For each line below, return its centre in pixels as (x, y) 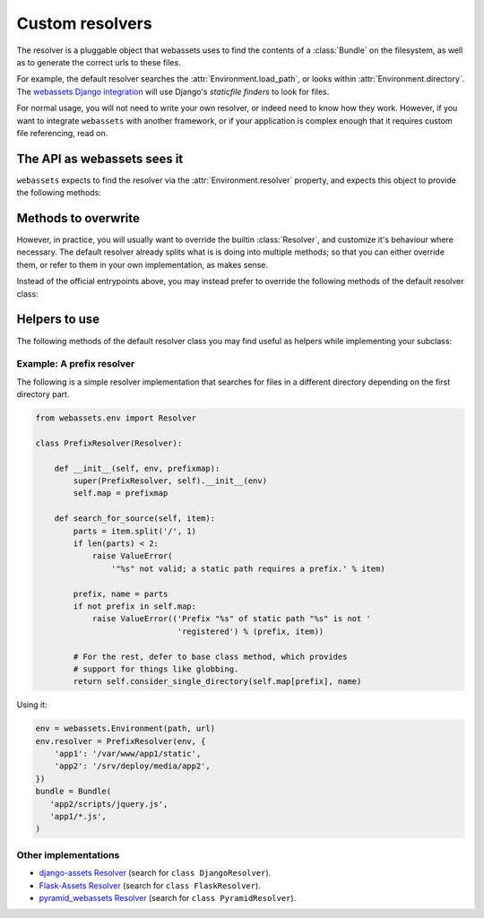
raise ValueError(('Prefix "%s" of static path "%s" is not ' (232, 619)
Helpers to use (58, 320)
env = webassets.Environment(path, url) (125, 729)
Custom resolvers (84, 23)
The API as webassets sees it (100, 158)
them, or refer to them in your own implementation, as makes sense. (143, 264)
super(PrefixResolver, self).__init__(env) (170, 481)
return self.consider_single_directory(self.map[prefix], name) (217, 682)
